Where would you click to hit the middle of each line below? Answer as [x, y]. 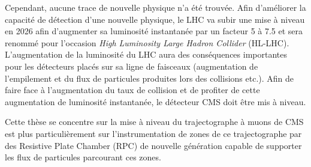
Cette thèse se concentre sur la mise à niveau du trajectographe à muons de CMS [154, 122]
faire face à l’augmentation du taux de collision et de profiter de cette [132, 90]
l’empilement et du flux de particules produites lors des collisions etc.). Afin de [150, 78]
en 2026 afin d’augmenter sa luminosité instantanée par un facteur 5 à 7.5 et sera [154, 31]
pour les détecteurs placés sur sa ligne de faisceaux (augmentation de [132, 66]
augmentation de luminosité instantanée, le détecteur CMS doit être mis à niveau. [155, 101]
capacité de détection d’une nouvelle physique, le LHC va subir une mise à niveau [155, 19]
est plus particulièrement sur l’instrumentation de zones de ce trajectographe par [153, 133]
